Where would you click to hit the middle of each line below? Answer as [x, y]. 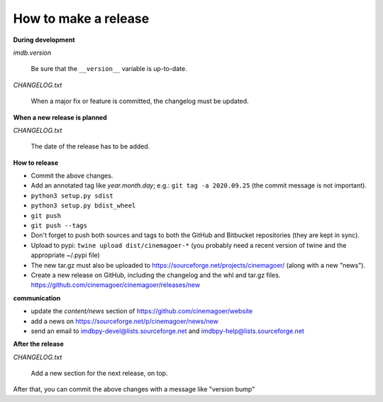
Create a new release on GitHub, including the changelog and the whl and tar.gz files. [156, 275]
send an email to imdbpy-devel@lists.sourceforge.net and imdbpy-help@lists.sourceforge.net [168, 331]
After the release [38, 344]
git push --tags [59, 226]
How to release [36, 163]
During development [44, 40]
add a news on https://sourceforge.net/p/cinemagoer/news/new [125, 321]
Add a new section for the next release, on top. [99, 374]
